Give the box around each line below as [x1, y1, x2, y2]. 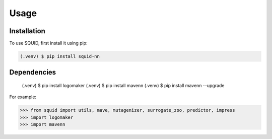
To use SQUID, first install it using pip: [9, 40, 88, 46]
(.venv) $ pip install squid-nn [20, 53, 100, 59]
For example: [9, 94, 37, 100]
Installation [9, 27, 45, 35]
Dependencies [9, 68, 56, 77]
